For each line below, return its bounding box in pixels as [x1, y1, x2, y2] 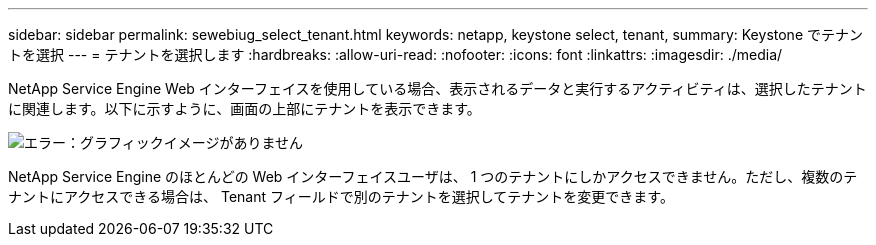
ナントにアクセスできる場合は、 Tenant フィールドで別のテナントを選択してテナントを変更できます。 [8, 188, 674, 205]
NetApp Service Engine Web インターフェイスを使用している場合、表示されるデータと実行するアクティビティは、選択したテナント [8, 80, 867, 97]
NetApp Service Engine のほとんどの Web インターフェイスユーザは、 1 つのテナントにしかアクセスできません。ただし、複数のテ [8, 168, 858, 185]
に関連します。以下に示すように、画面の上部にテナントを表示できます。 [8, 100, 481, 117]
